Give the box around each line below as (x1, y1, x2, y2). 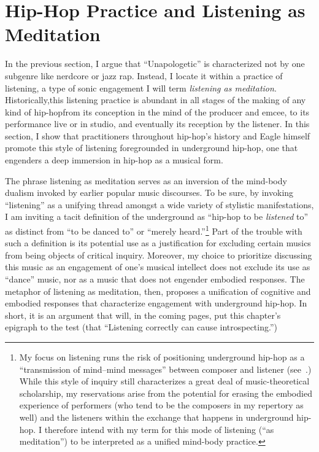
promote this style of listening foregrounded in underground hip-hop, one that (5, 141, 298, 154)
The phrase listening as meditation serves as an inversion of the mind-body (5, 174, 287, 187)
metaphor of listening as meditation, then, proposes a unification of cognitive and (5, 284, 311, 297)
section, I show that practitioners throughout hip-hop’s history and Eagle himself (5, 129, 310, 142)
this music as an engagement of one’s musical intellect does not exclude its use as (5, 260, 310, 273)
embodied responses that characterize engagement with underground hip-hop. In (5, 297, 307, 310)
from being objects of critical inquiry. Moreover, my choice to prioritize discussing (5, 248, 312, 261)
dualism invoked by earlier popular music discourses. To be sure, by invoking (5, 186, 294, 199)
